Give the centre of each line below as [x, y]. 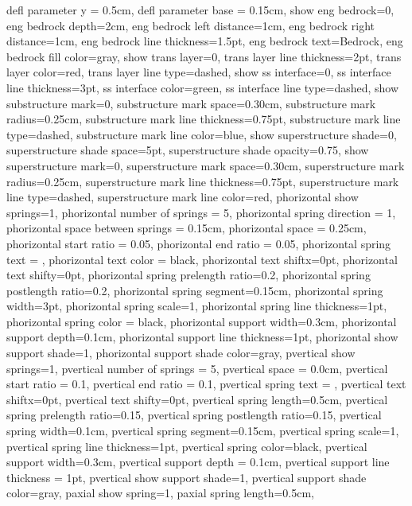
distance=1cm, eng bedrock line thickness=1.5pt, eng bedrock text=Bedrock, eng [205, 41]
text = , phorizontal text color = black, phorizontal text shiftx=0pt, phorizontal [202, 259]
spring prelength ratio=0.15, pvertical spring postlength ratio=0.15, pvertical [194, 415]
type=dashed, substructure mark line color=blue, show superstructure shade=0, [202, 134]
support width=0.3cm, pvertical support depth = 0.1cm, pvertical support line [198, 462]
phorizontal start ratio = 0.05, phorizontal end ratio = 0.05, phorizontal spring [199, 243]
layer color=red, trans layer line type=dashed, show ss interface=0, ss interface [199, 72]
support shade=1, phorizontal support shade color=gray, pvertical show [181, 353]
